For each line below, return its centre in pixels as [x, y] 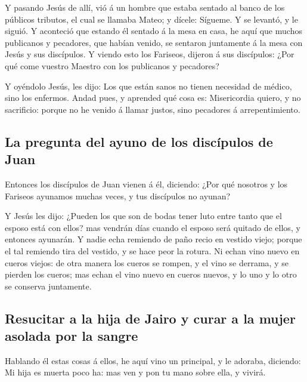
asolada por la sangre [72, 336]
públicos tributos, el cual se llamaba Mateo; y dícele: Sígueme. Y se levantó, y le [151, 19]
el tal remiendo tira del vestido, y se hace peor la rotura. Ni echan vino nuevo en [152, 250]
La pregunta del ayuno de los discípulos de [139, 141]
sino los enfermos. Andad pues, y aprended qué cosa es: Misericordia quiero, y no [153, 98]
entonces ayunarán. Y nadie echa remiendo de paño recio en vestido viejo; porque [153, 239]
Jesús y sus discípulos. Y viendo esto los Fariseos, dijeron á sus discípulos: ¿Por [150, 54]
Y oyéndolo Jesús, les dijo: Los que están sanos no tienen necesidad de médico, [148, 86]
